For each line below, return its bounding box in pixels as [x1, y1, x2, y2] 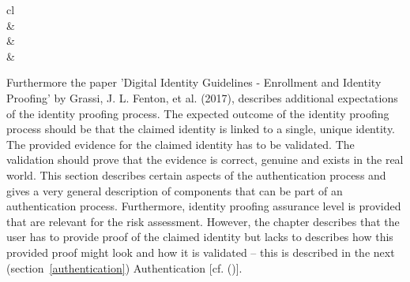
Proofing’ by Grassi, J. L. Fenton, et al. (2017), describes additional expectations [6, 89, 398, 106]
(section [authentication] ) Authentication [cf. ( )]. [6, 259, 243, 276]
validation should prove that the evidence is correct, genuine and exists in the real [6, 151, 404, 168]
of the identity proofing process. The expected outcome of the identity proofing [6, 105, 389, 121]
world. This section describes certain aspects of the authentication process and [6, 166, 386, 183]
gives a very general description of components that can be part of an [6, 182, 343, 199]
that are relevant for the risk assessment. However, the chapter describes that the [6, 213, 400, 229]
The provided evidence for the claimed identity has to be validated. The [6, 135, 355, 152]
